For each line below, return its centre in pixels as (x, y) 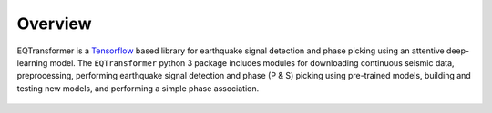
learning (32, 62)
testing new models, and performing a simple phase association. (138, 88)
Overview (54, 24)
